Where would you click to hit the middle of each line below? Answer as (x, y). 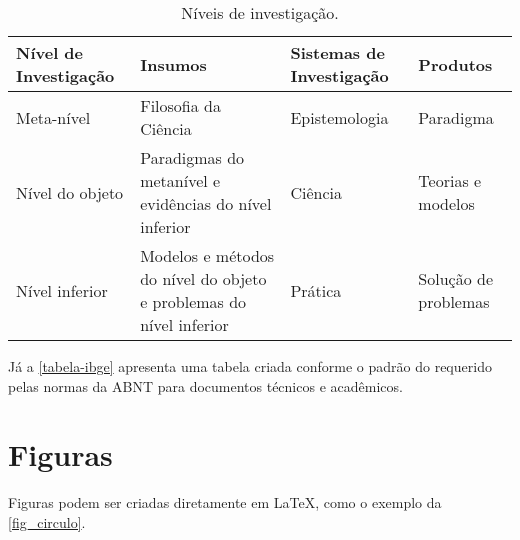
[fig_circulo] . (47, 521)
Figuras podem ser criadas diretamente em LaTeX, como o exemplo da (225, 502)
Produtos (455, 64)
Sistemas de (337, 52)
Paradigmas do (192, 157)
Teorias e (450, 180)
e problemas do (193, 301)
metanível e (180, 180)
